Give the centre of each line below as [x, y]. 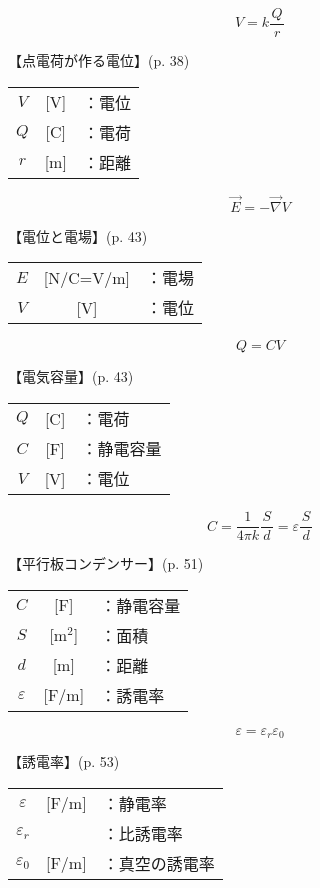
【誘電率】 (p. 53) [64, 761]
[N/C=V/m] [87, 277]
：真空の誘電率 [158, 863]
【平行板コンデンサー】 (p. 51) [106, 563]
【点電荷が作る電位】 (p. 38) [99, 60]
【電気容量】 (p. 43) [71, 376]
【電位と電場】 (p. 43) [78, 235]
